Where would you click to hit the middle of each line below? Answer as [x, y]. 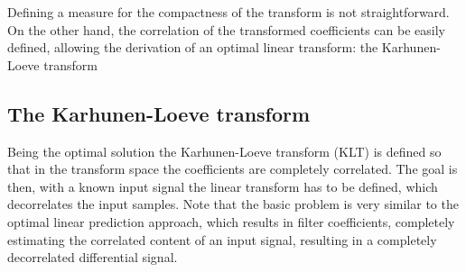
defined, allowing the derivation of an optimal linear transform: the [193, 47]
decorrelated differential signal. [93, 257]
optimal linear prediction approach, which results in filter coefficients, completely [231, 221]
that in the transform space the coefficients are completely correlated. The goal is [233, 169]
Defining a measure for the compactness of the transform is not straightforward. [228, 12]
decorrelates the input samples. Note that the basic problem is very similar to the [233, 204]
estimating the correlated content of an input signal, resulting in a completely [222, 239]
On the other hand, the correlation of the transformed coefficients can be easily [226, 29]
